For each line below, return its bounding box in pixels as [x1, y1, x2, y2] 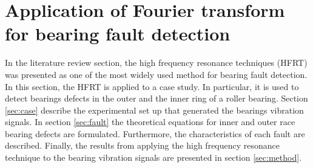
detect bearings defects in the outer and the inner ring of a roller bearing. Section [5, 92, 308, 105]
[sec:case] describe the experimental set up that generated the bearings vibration [5, 103, 304, 116]
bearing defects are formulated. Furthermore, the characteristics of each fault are [5, 127, 305, 140]
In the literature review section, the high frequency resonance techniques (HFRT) [5, 56, 308, 69]
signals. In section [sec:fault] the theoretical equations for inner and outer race [5, 115, 295, 128]
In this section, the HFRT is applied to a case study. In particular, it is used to [5, 80, 299, 92]
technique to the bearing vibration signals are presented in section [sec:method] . [5, 151, 302, 164]
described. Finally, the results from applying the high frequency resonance [5, 139, 280, 152]
